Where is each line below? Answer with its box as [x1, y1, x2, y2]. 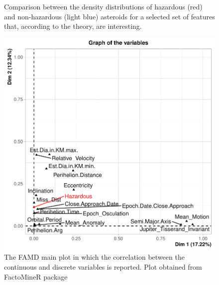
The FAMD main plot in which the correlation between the [4, 252, 185, 262]
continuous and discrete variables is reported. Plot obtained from [4, 261, 202, 272]
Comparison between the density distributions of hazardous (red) [4, 1, 203, 11]
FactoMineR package [4, 271, 68, 282]
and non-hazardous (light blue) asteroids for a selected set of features [4, 11, 215, 21]
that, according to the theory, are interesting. [4, 21, 142, 31]
